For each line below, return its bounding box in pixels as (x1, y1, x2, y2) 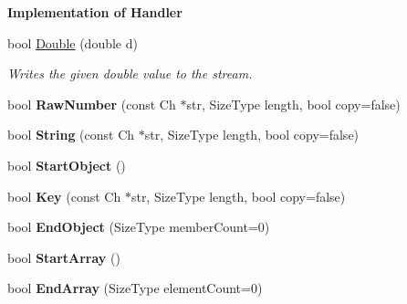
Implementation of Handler (7, 3, 183, 21)
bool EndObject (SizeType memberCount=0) (7, 217, 270, 236)
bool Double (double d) (7, 33, 138, 52)
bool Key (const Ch (7, 186, 121, 205)
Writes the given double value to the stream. (7, 64, 253, 83)
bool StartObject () (7, 155, 126, 174)
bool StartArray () (7, 247, 120, 267)
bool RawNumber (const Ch (7, 94, 176, 113)
